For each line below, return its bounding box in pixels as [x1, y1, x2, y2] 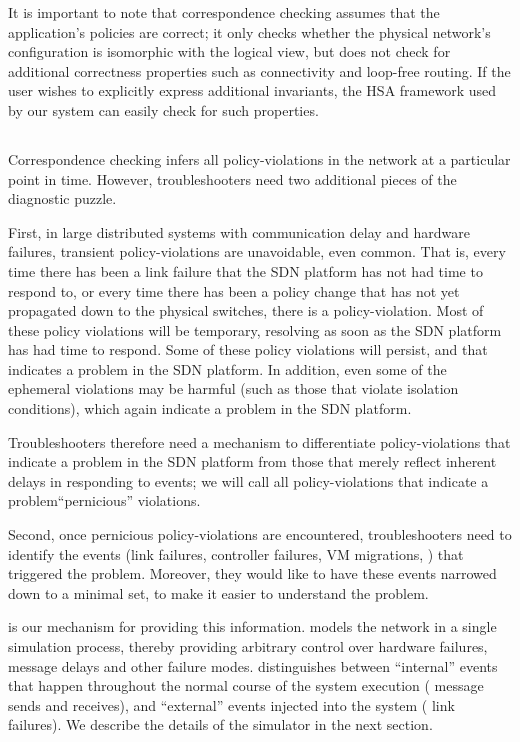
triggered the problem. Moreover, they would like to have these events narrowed [8, 563, 497, 584]
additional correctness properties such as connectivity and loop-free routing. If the [8, 60, 511, 81]
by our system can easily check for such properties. [8, 99, 319, 120]
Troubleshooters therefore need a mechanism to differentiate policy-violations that [8, 431, 511, 452]
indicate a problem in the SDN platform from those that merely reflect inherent [8, 451, 497, 472]
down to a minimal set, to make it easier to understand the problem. [8, 582, 429, 603]
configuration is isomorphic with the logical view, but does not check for [8, 41, 451, 62]
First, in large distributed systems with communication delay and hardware [8, 221, 471, 242]
